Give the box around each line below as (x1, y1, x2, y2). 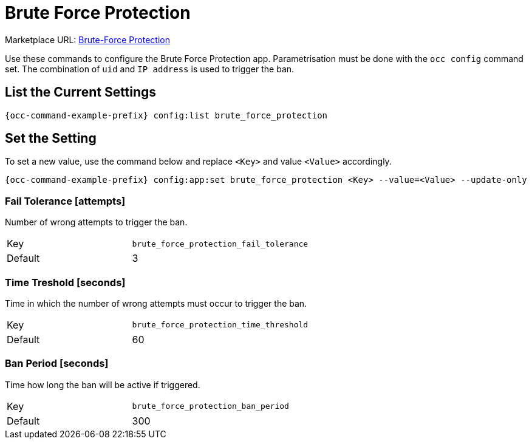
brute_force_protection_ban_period (132, 401, 289, 411)
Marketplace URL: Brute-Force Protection (5, 34, 170, 45)
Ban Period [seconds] (5, 357, 109, 370)
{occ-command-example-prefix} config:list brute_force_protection (5, 110, 328, 120)
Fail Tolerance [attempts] (5, 194, 126, 207)
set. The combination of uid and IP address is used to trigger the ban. (5, 63, 295, 74)
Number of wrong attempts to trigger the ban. (5, 217, 188, 228)
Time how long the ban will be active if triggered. (5, 379, 200, 390)
